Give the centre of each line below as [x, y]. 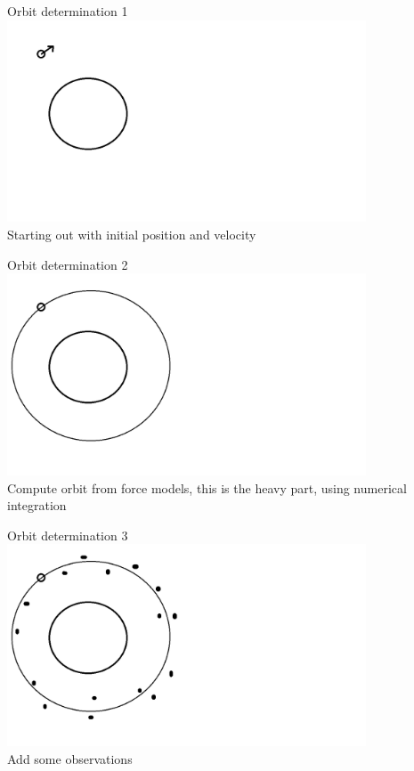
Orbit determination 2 [68, 264]
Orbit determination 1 [68, 11]
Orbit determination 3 [68, 535]
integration [37, 505]
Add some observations [70, 758]
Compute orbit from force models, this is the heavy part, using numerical [207, 487]
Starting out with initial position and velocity [132, 234]
